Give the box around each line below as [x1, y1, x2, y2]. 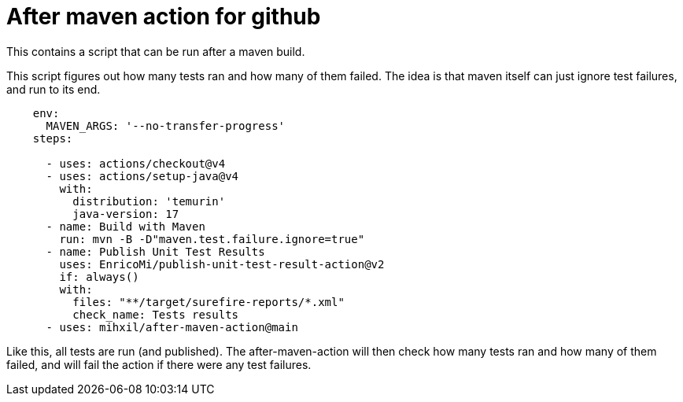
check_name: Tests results [72, 308, 239, 321]
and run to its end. [6, 82, 101, 96]
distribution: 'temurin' [72, 194, 226, 208]
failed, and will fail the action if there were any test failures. [6, 357, 312, 371]
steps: [32, 131, 73, 145]
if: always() [59, 270, 139, 283]
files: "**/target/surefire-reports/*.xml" [72, 295, 345, 308]
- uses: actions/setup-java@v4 [46, 169, 239, 183]
